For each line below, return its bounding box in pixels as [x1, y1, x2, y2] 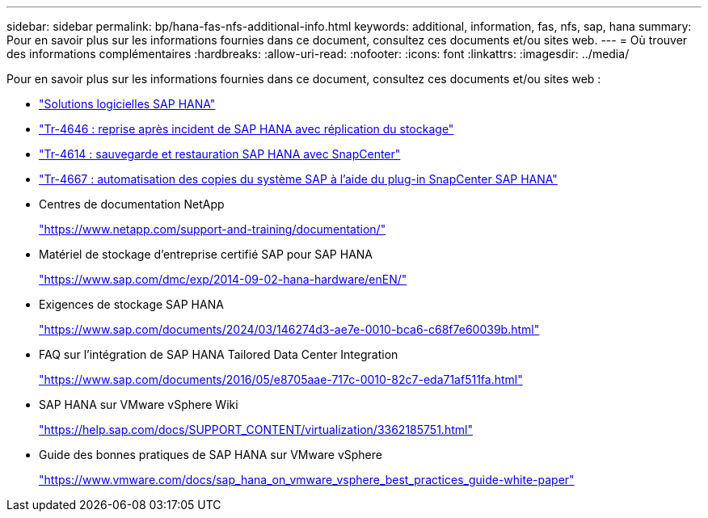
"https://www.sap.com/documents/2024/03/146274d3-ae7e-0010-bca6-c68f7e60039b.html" [39, 322, 540, 336]
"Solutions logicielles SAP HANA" [39, 97, 216, 111]
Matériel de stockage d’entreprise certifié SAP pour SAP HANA [39, 247, 373, 261]
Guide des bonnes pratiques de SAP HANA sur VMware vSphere [39, 448, 382, 461]
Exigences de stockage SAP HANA [39, 297, 224, 311]
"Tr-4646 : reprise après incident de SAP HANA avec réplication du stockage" [39, 122, 454, 136]
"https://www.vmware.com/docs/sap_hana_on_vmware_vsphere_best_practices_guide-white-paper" [39, 473, 575, 486]
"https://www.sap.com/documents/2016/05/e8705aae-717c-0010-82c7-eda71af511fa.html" [39, 373, 523, 386]
